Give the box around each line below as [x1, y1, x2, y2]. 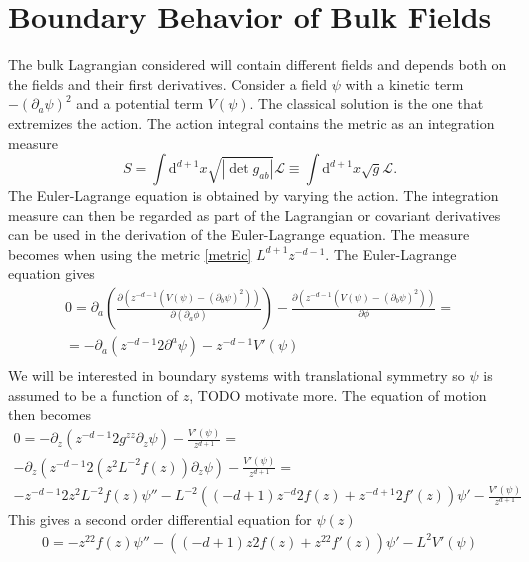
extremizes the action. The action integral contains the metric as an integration [8, 112, 495, 133]
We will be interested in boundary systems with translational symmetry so [8, 365, 465, 386]
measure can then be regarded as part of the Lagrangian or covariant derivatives [8, 204, 501, 225]
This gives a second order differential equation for [8, 509, 312, 530]
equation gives [8, 263, 95, 284]
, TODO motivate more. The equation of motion [189, 384, 487, 405]
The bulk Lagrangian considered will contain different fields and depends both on [8, 54, 507, 75]
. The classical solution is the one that [249, 93, 484, 114]
